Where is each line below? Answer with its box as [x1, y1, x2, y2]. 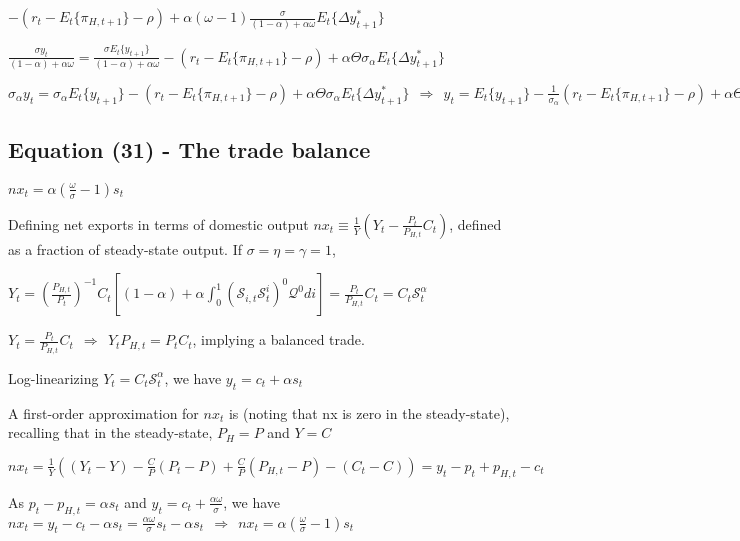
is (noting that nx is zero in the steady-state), [228, 402, 510, 423]
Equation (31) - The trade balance [8, 134, 371, 165]
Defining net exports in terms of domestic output [8, 213, 309, 234]
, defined [449, 213, 502, 234]
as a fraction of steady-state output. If [8, 238, 242, 259]
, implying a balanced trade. [192, 329, 365, 350]
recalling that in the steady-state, [8, 422, 213, 443]
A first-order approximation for [8, 402, 199, 423]
